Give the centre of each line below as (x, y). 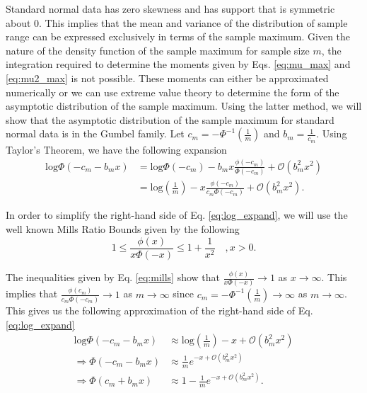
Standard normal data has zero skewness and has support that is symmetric (170, 8)
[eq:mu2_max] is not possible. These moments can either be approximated (167, 78)
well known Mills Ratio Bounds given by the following (123, 229)
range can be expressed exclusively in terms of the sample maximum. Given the (178, 36)
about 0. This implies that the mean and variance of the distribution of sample (177, 22)
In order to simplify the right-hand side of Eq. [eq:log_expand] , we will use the (177, 215)
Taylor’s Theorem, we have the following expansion (116, 149)
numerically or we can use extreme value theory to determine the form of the (173, 92)
